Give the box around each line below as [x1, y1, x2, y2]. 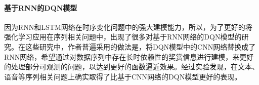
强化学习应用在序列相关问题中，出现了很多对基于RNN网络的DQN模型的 [4, 31, 242, 42]
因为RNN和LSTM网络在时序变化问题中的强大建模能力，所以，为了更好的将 [4, 21, 252, 32]
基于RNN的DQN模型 [4, 2, 77, 13]
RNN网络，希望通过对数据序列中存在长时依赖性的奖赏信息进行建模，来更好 [4, 51, 254, 62]
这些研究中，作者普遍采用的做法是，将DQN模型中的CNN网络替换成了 [25, 41, 256, 52]
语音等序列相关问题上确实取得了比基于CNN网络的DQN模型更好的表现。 [4, 71, 242, 81]
